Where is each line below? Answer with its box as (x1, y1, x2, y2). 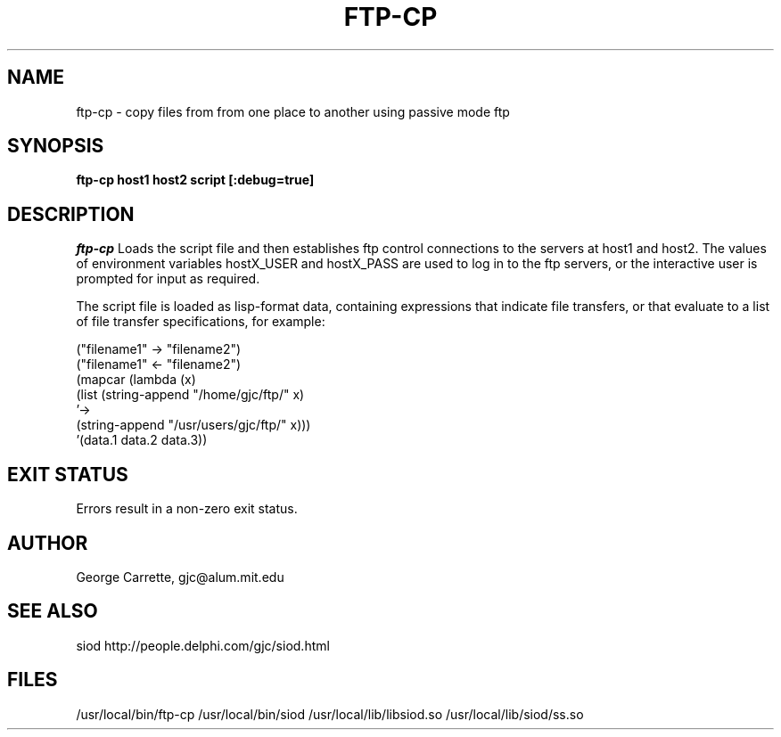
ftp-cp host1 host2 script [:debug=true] (76, 172, 315, 188)
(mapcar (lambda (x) (76, 372, 196, 388)
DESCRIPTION (7, 202, 135, 225)
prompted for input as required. (76, 271, 260, 287)
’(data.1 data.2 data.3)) (76, 432, 208, 448)
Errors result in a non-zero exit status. (76, 501, 298, 517)
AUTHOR (7, 531, 88, 554)
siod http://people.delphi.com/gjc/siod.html (76, 637, 330, 653)
